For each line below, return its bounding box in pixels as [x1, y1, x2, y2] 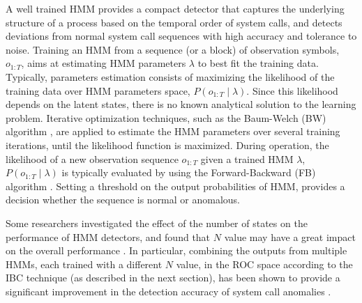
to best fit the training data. [197, 56, 319, 70]
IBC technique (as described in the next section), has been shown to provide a [6, 270, 340, 285]
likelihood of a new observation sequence [6, 151, 179, 166]
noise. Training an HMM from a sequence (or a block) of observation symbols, [6, 42, 340, 56]
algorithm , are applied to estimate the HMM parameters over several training [6, 124, 340, 139]
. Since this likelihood [246, 83, 338, 98]
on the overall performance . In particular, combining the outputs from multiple [6, 243, 347, 258]
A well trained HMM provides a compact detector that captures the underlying [6, 1, 345, 15]
